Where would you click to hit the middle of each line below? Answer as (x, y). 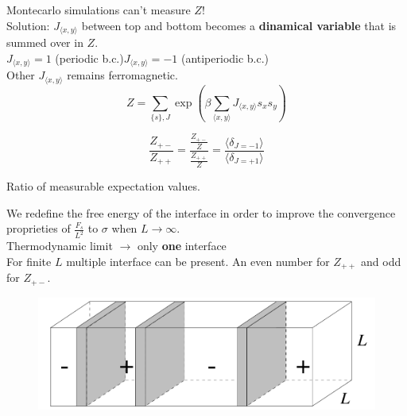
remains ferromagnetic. (122, 75)
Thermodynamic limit (60, 246)
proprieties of (39, 228)
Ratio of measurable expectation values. (103, 186)
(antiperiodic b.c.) (225, 58)
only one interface (182, 246)
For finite (29, 261)
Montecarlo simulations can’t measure (99, 10)
